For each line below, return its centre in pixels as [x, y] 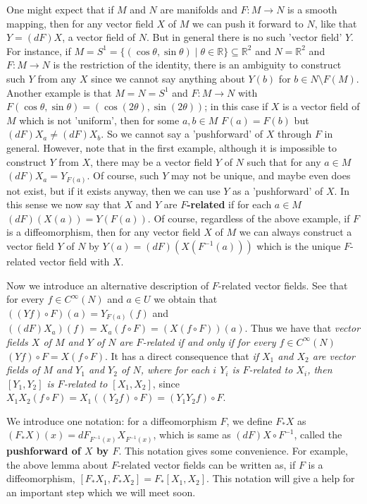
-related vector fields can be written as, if [206, 464]
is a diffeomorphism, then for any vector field [104, 232]
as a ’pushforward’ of [278, 190]
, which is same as [192, 434]
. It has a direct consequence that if [181, 355]
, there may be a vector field [151, 161]
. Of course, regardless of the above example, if [249, 218]
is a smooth [312, 9]
